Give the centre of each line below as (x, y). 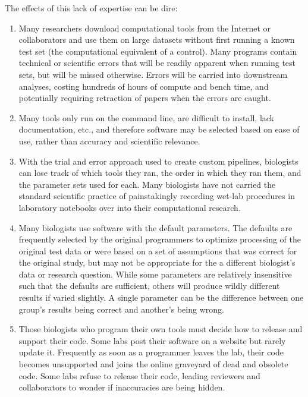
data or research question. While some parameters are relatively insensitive (155, 274)
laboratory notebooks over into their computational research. (130, 207)
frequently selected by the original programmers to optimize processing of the (160, 239)
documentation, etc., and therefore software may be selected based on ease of (159, 129)
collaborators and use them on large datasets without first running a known (157, 40)
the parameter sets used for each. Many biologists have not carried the (147, 184)
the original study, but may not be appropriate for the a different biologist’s (157, 262)
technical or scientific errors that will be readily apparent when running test (157, 63)
